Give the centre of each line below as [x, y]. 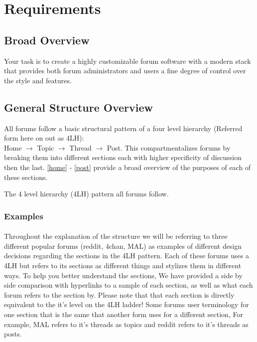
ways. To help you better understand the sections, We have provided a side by [123, 275]
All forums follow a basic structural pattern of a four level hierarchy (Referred [123, 128]
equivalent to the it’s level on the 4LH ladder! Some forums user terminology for [127, 304]
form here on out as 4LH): [44, 138]
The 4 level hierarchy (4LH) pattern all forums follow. [86, 194]
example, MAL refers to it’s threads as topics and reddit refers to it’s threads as [126, 324]
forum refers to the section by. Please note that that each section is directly [119, 294]
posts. [13, 334]
